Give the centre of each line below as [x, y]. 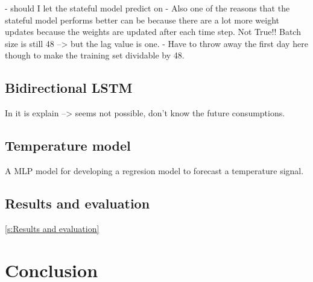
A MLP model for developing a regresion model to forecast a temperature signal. [154, 170]
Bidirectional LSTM [69, 88]
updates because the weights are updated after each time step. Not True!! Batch [153, 32]
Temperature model [68, 146]
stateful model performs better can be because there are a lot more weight [142, 20]
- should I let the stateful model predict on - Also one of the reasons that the [147, 8]
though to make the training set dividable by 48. [95, 55]
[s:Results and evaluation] [52, 228]
